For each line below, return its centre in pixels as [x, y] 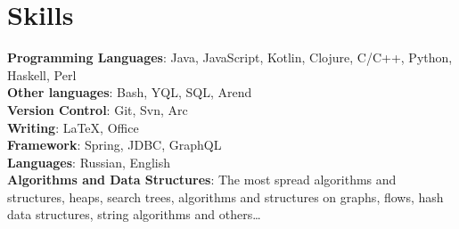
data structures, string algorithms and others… [134, 214]
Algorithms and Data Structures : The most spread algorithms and [202, 180]
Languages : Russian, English [89, 162]
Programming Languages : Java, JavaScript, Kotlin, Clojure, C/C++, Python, [230, 57]
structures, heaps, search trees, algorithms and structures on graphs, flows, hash [225, 196]
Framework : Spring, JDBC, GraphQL [115, 145]
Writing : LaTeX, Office [73, 127]
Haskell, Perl [42, 74]
